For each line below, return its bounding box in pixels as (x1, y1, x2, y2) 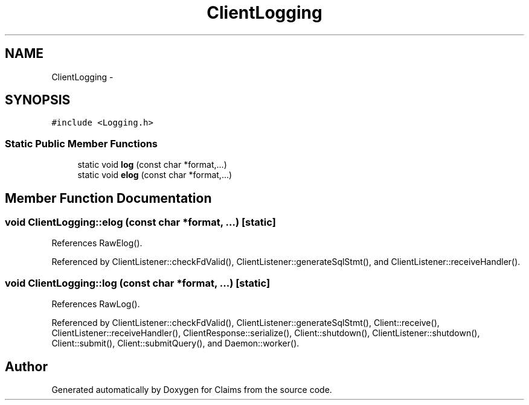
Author (5, 359, 48, 374)
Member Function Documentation (5, 190, 212, 206)
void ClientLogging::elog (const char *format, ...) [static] (5, 216, 276, 229)
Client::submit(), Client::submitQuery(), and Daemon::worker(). (51, 338, 300, 349)
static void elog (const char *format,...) (77, 170, 232, 180)
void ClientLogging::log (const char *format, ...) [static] (5, 276, 271, 289)
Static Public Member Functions (5, 137, 158, 150)
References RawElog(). (51, 238, 143, 249)
